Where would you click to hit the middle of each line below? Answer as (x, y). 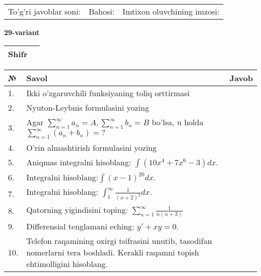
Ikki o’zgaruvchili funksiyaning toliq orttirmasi (108, 93)
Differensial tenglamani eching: (80, 226)
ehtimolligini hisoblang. (67, 264)
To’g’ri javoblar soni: (44, 11)
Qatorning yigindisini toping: (77, 210)
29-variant (22, 32)
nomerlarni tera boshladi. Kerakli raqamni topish (113, 252)
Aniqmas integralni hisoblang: (79, 162)
